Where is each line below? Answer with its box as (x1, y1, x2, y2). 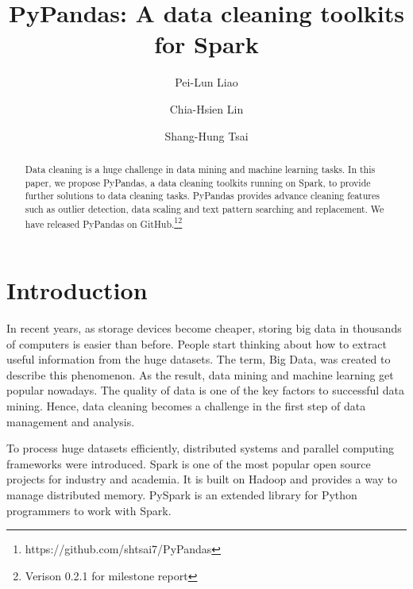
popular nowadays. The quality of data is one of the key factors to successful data (6, 382, 405, 398)
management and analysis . (6, 413, 135, 429)
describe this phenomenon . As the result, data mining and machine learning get (6, 366, 394, 383)
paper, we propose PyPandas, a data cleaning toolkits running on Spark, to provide (25, 175, 371, 189)
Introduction (6, 274, 148, 306)
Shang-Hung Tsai (164, 127, 249, 144)
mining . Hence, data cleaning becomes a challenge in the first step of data (6, 398, 366, 414)
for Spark (154, 28, 259, 60)
